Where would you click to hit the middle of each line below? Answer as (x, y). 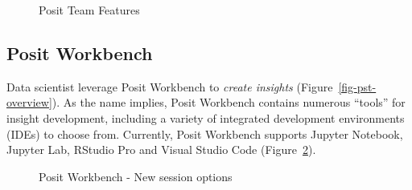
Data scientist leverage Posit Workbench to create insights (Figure (170, 86)
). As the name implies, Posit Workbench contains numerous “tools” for (229, 102)
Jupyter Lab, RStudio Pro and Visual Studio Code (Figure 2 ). (161, 150)
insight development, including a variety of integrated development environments (206, 117)
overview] (29, 102)
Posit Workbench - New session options (136, 176)
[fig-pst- (357, 86)
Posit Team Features (89, 10)
